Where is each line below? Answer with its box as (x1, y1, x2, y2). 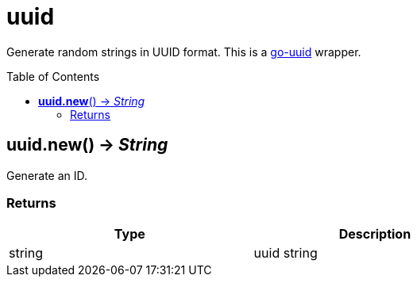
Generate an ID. (6, 168, 88, 182)
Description (338, 226, 411, 243)
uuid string (253, 245, 318, 262)
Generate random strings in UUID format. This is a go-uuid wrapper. (6, 44, 361, 59)
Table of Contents (6, 69, 100, 83)
